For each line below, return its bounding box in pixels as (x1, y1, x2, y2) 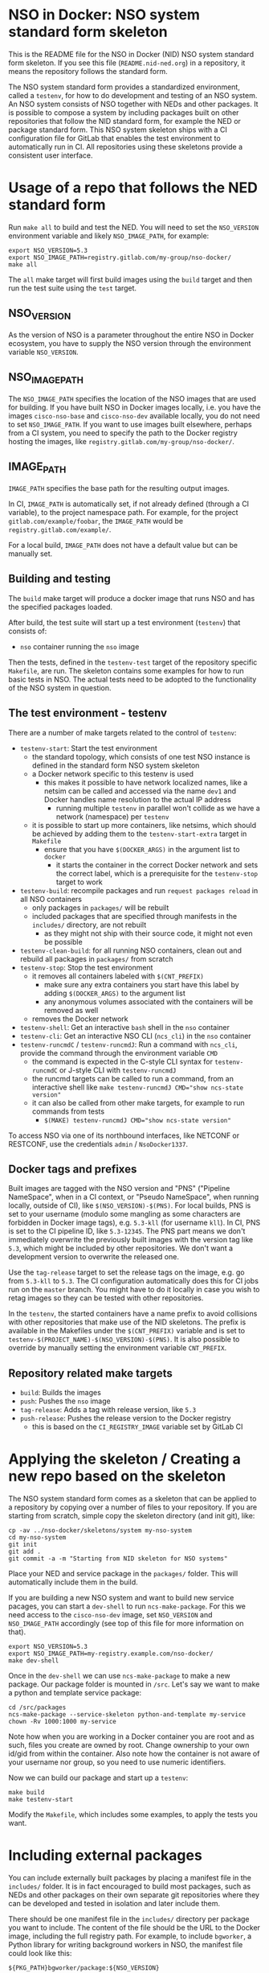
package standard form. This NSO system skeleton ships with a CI (8, 125, 227, 134)
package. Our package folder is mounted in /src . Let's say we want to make (8, 1679, 260, 1689)
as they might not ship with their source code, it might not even (43, 928, 253, 938)
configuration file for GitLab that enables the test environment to (8, 133, 221, 142)
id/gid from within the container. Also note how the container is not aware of (8, 1749, 260, 1759)
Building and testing (8, 572, 111, 586)
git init (8, 1541, 38, 1549)
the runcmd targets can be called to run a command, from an (31, 1073, 234, 1083)
